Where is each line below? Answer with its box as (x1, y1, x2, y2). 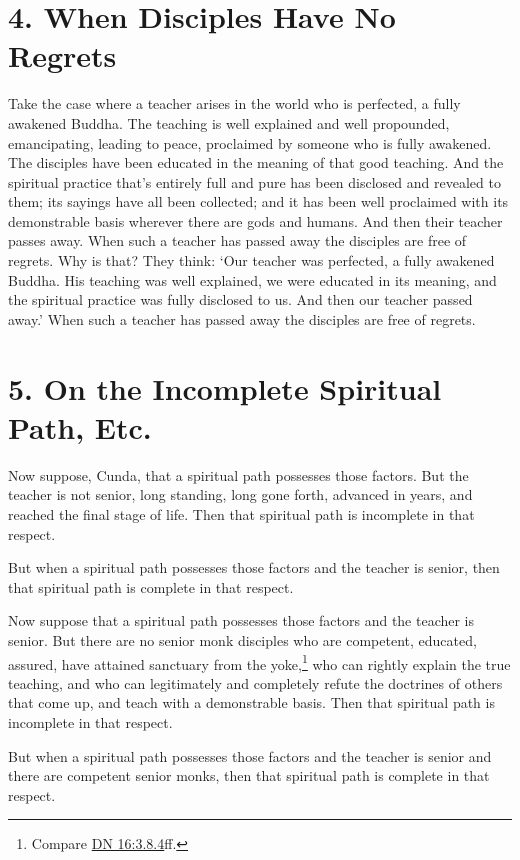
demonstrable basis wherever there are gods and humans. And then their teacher (8, 210, 503, 231)
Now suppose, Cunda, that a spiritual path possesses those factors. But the (8, 464, 469, 485)
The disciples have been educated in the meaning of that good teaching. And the (8, 152, 504, 173)
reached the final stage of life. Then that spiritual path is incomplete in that (8, 503, 475, 524)
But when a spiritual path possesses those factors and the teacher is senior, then (8, 557, 500, 578)
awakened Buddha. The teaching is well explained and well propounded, (8, 112, 450, 133)
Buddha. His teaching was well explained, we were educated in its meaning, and (8, 269, 497, 290)
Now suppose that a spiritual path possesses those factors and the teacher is (8, 610, 475, 631)
